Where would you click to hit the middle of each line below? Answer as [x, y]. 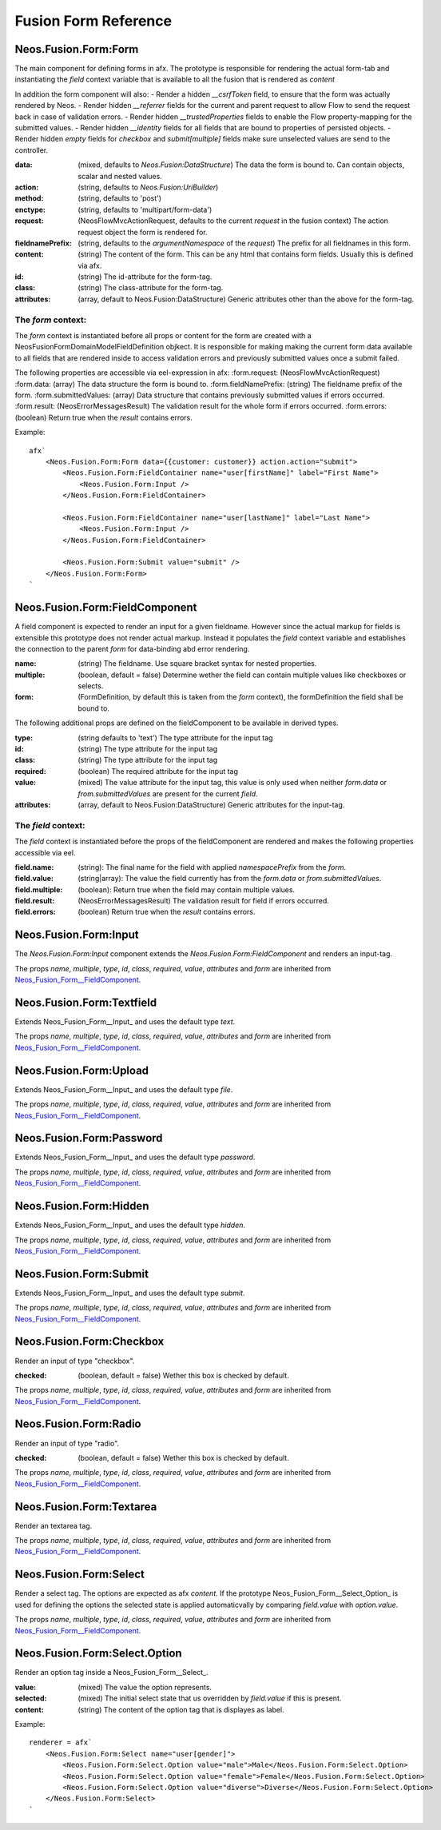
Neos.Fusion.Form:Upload [82, 1070]
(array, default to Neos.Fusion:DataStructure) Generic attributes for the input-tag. [211, 804]
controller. [32, 150]
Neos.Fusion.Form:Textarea [86, 1507]
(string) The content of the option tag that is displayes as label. [181, 1709]
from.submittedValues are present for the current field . [168, 793]
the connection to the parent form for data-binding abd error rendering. [132, 648]
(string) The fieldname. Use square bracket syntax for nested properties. [197, 664]
